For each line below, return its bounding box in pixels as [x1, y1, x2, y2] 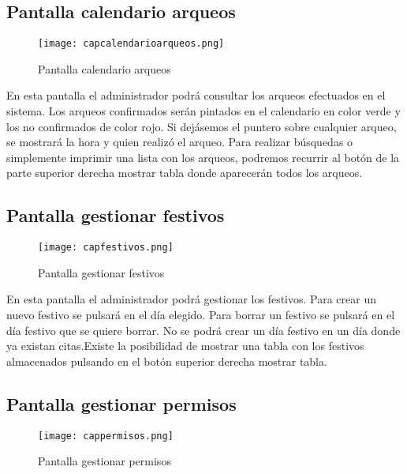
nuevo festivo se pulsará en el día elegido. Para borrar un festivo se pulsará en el [6, 307, 395, 323]
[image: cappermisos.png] [38, 430, 174, 442]
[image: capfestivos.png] [38, 242, 174, 254]
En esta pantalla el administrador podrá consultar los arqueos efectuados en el [6, 87, 386, 103]
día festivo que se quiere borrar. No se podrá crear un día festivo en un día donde [6, 322, 401, 338]
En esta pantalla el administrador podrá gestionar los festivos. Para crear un [6, 291, 376, 307]
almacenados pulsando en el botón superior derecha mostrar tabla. [6, 352, 327, 369]
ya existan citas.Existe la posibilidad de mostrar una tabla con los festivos [6, 337, 364, 354]
